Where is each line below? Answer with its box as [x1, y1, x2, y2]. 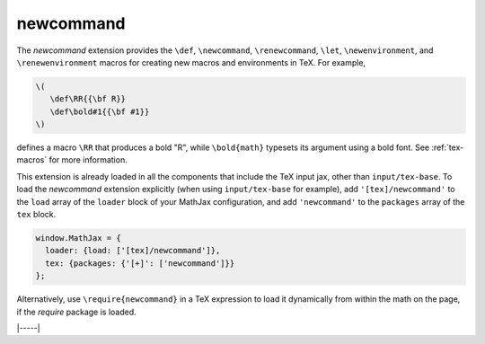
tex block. [16, 209, 57, 220]
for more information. [48, 154, 128, 165]
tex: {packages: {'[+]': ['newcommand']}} [45, 258, 235, 269]
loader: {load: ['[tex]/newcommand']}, [45, 245, 221, 256]
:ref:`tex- [431, 142, 464, 153]
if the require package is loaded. [16, 306, 137, 317]
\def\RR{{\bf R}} [49, 94, 126, 104]
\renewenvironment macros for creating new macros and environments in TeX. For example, [16, 57, 366, 67]
